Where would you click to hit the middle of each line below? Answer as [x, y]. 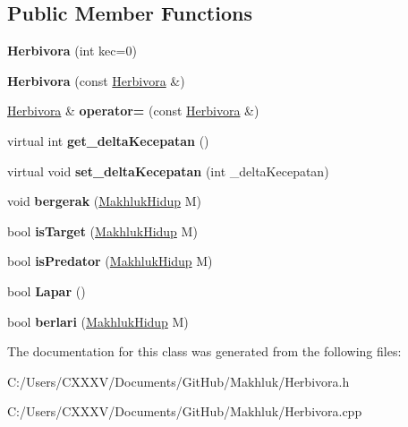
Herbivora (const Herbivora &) [96, 80]
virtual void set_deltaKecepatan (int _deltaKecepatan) [168, 171]
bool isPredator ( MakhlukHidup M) [110, 261]
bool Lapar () [47, 290]
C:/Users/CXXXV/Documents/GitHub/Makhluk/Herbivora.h [178, 381]
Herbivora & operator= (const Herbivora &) [133, 111]
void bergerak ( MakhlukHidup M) [105, 201]
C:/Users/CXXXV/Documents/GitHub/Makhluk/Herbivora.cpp [185, 411]
